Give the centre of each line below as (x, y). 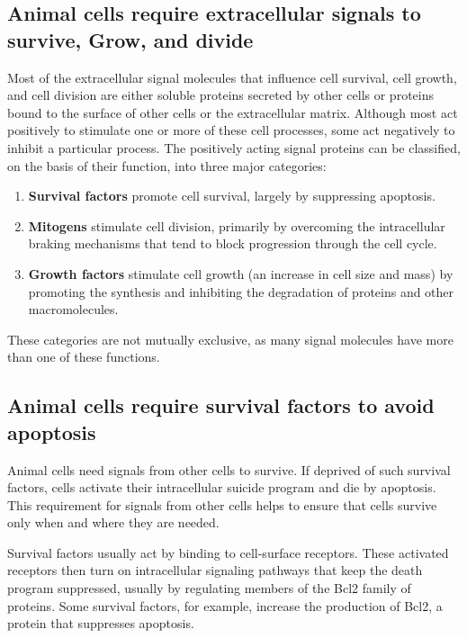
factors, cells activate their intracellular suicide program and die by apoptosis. (222, 487)
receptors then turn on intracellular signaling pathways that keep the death (215, 570)
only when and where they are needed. (113, 522)
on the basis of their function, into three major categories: (167, 165)
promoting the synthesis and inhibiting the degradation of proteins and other (241, 291)
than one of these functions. (84, 357)
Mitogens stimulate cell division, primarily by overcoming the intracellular (237, 225)
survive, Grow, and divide (130, 39)
